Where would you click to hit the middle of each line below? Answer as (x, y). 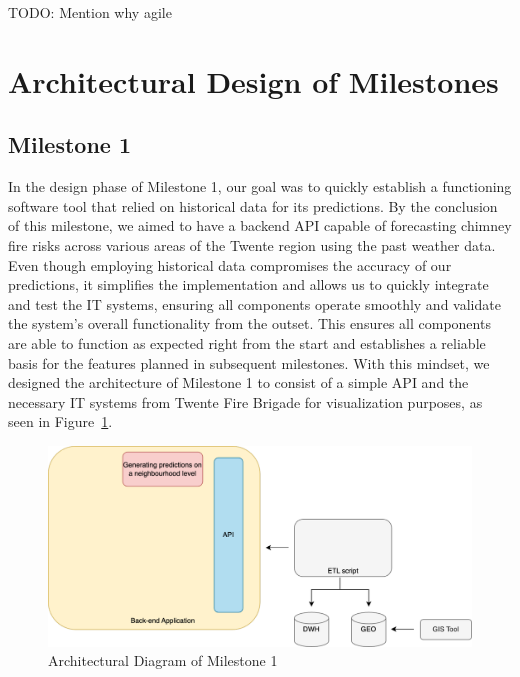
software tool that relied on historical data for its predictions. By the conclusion (253, 205)
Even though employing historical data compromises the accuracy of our (230, 264)
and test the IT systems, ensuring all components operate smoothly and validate (254, 303)
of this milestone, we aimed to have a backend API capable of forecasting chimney (260, 225)
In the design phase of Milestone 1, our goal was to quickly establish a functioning (260, 186)
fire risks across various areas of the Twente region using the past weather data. (252, 244)
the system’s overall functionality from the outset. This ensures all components (249, 323)
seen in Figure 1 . (60, 421)
